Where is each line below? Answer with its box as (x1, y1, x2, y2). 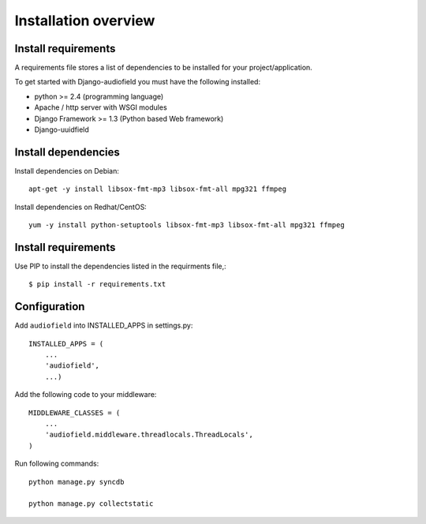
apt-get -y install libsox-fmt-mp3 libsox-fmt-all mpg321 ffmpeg (28, 185, 287, 193)
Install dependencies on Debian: (14, 166, 120, 175)
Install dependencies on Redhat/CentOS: (14, 202, 148, 211)
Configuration (14, 300, 85, 313)
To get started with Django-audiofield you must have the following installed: (14, 77, 260, 87)
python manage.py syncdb (28, 477, 125, 486)
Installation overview (14, 12, 155, 29)
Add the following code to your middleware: (14, 390, 157, 399)
